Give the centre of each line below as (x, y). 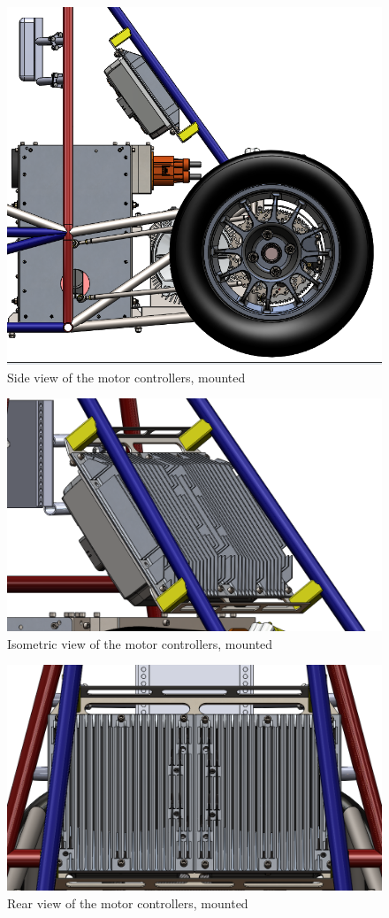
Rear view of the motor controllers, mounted (128, 903)
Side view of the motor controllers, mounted (126, 377)
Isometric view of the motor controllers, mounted (140, 643)
